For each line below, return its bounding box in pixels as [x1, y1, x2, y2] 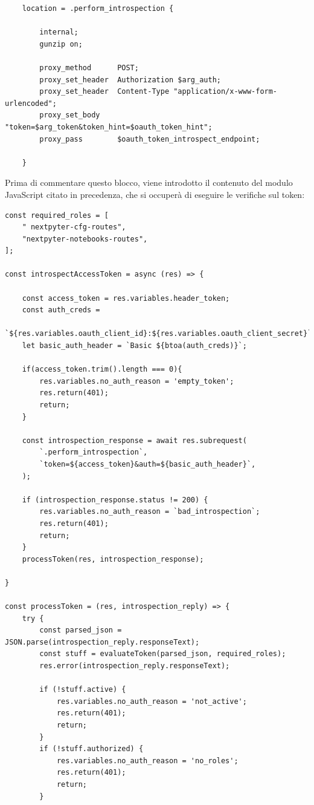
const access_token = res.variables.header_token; [22, 294, 230, 303]
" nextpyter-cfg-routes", [22, 223, 126, 232]
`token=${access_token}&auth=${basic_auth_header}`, [39, 459, 256, 468]
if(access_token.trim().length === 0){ [22, 365, 182, 374]
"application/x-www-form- [173, 87, 278, 96]
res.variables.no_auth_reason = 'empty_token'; [39, 376, 234, 386]
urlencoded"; [5, 99, 57, 108]
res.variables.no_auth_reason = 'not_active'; [56, 697, 247, 706]
